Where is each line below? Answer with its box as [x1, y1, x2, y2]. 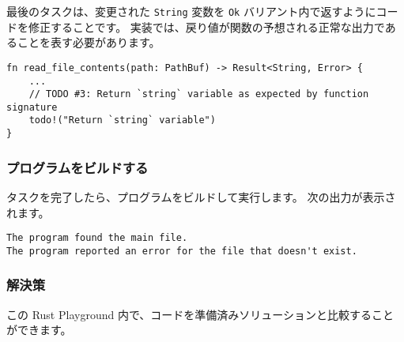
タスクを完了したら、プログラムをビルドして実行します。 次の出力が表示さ [6, 189, 396, 205]
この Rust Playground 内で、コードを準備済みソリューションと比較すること [6, 306, 395, 322]
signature [6, 101, 58, 113]
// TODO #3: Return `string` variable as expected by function [28, 88, 369, 100]
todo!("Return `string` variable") [28, 115, 216, 126]
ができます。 [6, 321, 72, 338]
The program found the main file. [6, 232, 188, 244]
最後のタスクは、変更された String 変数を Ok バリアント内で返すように [6, 3, 376, 19]
